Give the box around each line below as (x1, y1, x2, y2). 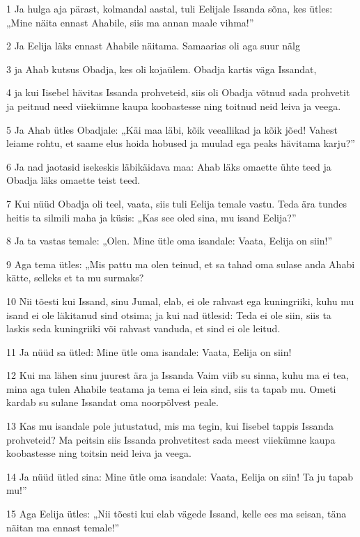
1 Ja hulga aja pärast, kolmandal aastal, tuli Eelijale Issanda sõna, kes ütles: (6, 1, 333, 15)
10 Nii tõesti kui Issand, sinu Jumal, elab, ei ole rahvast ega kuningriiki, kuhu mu (6, 293, 354, 308)
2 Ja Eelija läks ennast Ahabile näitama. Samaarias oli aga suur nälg (6, 38, 300, 53)
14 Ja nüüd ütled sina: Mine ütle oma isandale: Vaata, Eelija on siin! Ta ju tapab (6, 469, 354, 483)
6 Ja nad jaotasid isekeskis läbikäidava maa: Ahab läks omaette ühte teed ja (6, 159, 331, 173)
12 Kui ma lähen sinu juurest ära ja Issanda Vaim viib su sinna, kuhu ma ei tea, (6, 368, 349, 382)
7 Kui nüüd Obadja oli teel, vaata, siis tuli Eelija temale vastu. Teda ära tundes (6, 196, 347, 210)
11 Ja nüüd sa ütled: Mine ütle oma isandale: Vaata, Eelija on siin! (6, 344, 292, 359)
